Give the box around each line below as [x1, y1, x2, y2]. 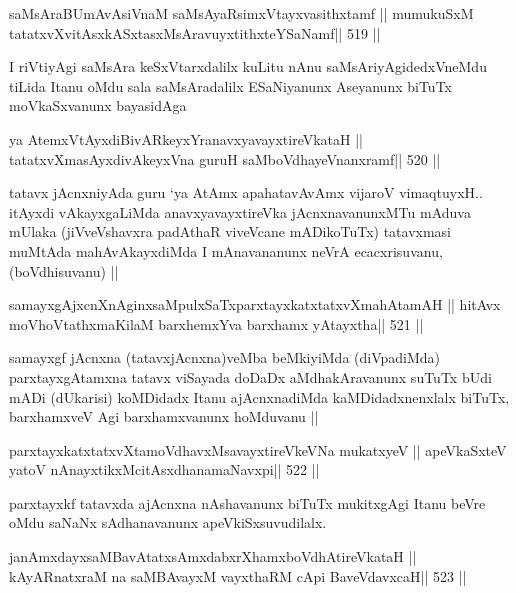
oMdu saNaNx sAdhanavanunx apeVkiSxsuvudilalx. [9, 512, 327, 533]
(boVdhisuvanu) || [9, 260, 119, 281]
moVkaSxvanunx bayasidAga [9, 95, 187, 116]
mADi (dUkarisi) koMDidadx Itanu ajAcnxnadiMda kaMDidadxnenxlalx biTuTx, [9, 386, 510, 407]
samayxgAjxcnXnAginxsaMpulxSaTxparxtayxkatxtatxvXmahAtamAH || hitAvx [9, 294, 501, 315]
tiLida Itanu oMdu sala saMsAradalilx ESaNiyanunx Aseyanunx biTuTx [9, 75, 452, 96]
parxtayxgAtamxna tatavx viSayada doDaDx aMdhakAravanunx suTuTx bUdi [9, 366, 492, 387]
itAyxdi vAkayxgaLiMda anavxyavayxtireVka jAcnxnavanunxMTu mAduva [9, 201, 471, 222]
